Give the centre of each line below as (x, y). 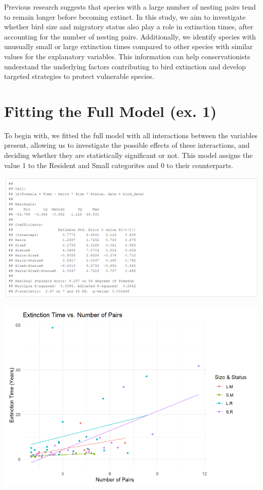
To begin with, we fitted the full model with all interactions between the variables (131, 135)
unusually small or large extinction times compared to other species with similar (128, 46)
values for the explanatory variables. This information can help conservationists (127, 56)
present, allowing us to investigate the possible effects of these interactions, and (127, 145)
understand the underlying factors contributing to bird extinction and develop (125, 66)
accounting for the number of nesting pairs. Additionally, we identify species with (130, 36)
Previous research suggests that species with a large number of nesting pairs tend (130, 7)
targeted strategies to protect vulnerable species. (79, 76)
